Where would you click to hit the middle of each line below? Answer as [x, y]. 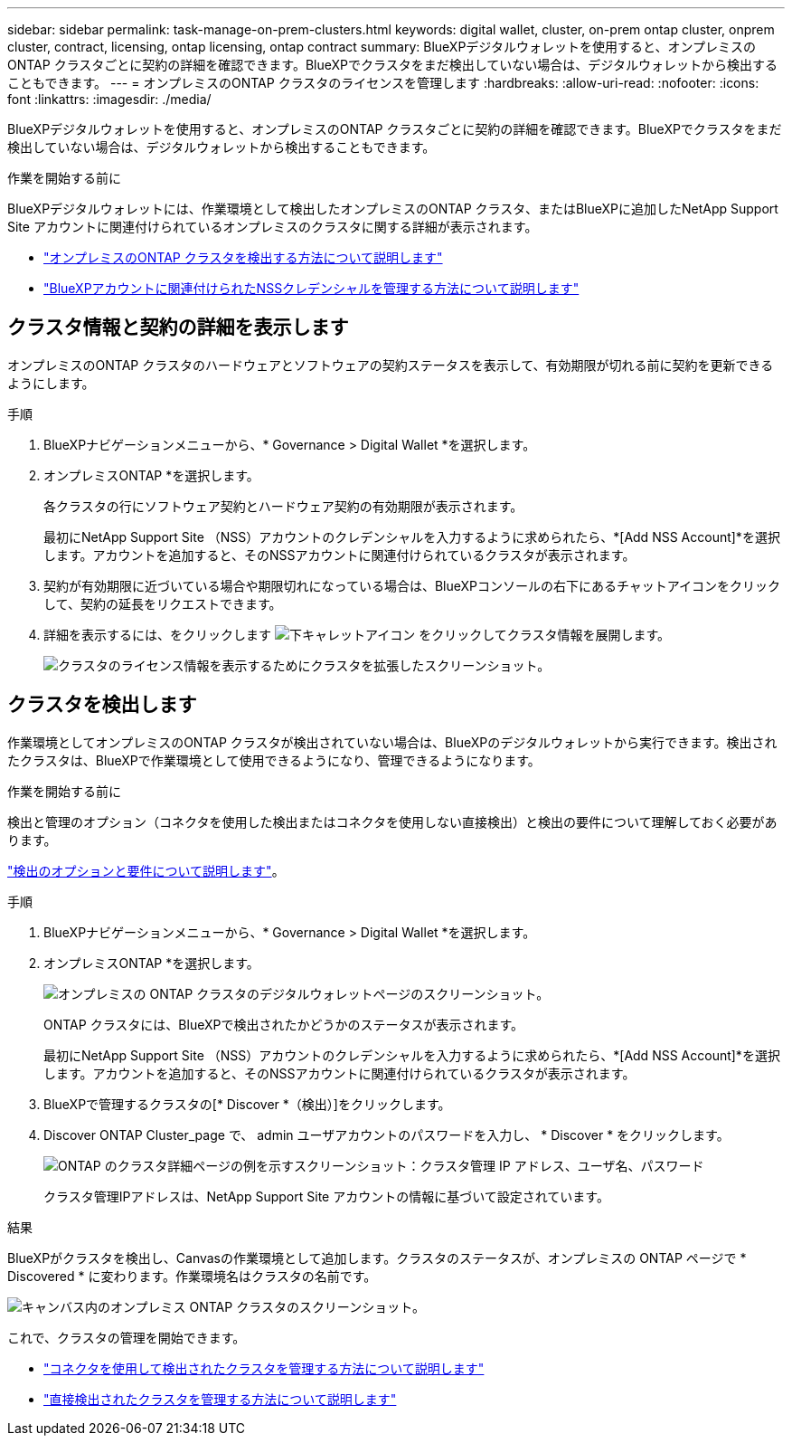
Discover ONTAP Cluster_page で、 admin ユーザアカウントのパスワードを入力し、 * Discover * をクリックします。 [387, 1134]
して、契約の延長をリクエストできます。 [163, 603]
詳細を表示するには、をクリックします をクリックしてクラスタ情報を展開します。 [357, 634]
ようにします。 [51, 383]
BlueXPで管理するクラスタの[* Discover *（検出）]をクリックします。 [247, 1104]
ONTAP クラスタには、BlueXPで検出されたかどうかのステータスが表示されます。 [284, 1024]
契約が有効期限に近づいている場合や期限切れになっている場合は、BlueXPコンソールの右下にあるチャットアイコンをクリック [412, 585]
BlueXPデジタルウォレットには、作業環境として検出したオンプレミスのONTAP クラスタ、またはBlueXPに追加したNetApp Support [393, 209]
